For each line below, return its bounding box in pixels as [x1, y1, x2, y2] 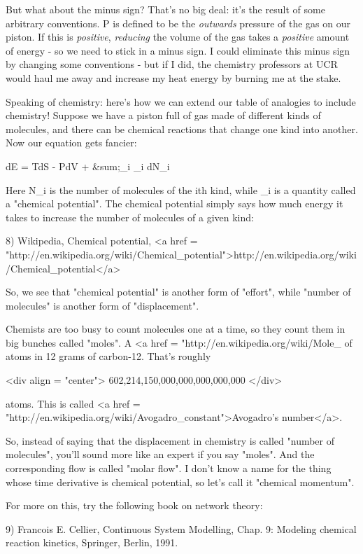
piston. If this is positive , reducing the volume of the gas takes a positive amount [6, 29, 350, 44]
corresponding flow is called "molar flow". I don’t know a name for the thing [6, 461, 332, 476]
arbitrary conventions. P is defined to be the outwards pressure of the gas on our [6, 15, 350, 30]
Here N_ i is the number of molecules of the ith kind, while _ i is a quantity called [6, 182, 356, 197]
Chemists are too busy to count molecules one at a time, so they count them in [6, 321, 346, 336]
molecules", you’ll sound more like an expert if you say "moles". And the [6, 447, 315, 462]
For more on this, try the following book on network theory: [6, 498, 263, 513]
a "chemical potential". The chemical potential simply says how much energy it [6, 196, 343, 211]
